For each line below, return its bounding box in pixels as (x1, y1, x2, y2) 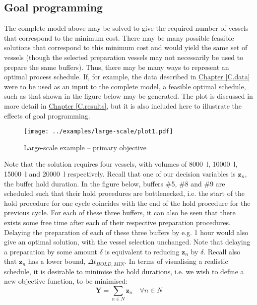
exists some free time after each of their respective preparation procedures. (4, 217, 231, 227)
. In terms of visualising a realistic (125, 256, 228, 266)
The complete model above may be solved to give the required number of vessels (4, 23, 249, 33)
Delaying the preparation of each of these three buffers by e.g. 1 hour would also (4, 227, 249, 237)
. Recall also (203, 246, 241, 256)
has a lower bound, (28, 256, 86, 266)
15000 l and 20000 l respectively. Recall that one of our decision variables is (4, 168, 236, 179)
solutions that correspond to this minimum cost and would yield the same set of (4, 42, 248, 53)
